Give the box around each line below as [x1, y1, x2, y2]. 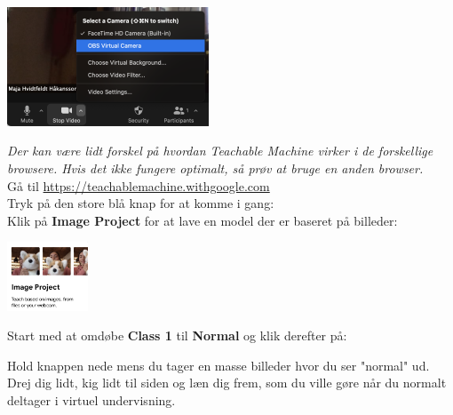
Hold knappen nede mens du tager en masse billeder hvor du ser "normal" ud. [7, 355, 430, 374]
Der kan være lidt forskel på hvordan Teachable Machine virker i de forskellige [7, 141, 433, 160]
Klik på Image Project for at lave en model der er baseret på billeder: [7, 211, 398, 229]
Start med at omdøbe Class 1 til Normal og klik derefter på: [7, 326, 347, 345]
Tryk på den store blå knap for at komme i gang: [7, 194, 274, 212]
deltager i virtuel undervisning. [7, 391, 176, 410]
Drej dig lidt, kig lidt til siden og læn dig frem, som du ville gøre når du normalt [7, 373, 447, 392]
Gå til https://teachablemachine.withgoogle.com [7, 176, 270, 195]
